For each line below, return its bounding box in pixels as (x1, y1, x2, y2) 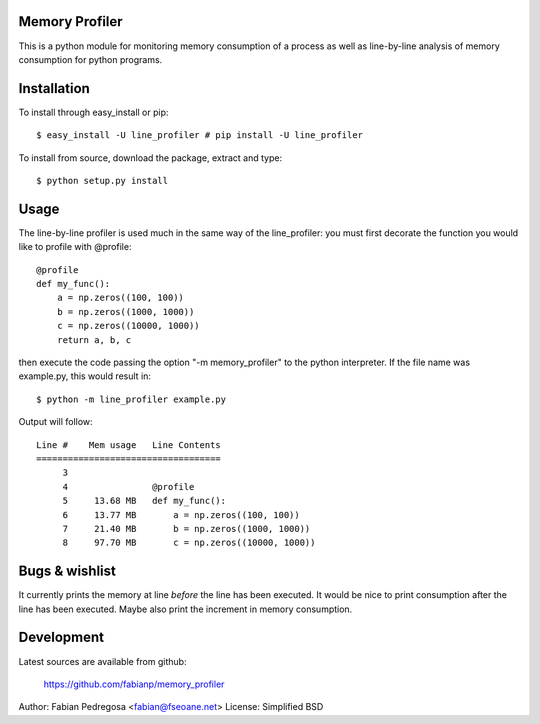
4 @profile (62, 481, 195, 492)
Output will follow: (18, 416, 94, 428)
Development (18, 629, 105, 646)
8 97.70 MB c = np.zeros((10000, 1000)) (62, 537, 316, 549)
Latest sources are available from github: (18, 655, 187, 667)
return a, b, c (56, 334, 132, 345)
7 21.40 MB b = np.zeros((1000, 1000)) (62, 523, 311, 534)
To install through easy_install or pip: (18, 106, 169, 118)
